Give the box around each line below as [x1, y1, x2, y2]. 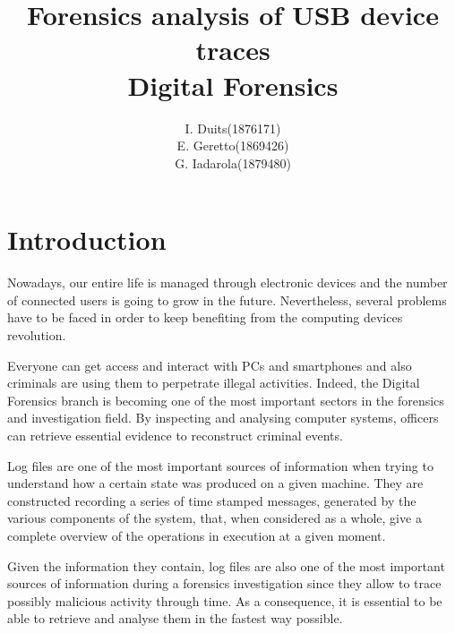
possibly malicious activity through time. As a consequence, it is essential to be [7, 591, 442, 610]
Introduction [7, 221, 167, 258]
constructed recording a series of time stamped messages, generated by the [7, 491, 416, 509]
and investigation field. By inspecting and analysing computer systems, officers [7, 408, 439, 427]
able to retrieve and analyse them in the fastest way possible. [7, 609, 343, 628]
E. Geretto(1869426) [176, 136, 289, 155]
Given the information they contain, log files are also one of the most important [7, 556, 445, 575]
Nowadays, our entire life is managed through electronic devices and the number [7, 273, 448, 292]
